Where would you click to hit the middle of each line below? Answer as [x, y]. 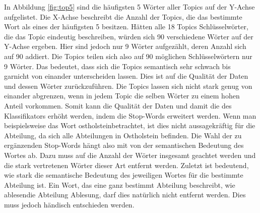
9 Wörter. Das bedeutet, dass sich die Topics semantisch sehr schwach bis [117, 66]
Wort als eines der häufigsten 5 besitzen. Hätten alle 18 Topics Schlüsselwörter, [126, 26]
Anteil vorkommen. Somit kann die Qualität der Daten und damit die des [118, 105]
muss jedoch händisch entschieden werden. [69, 204]
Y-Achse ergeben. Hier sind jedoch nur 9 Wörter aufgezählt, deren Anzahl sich [125, 46]
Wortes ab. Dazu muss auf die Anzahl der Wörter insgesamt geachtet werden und [130, 155]
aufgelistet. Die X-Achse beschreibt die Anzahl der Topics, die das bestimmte [123, 16]
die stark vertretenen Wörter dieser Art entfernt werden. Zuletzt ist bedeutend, [126, 165]
